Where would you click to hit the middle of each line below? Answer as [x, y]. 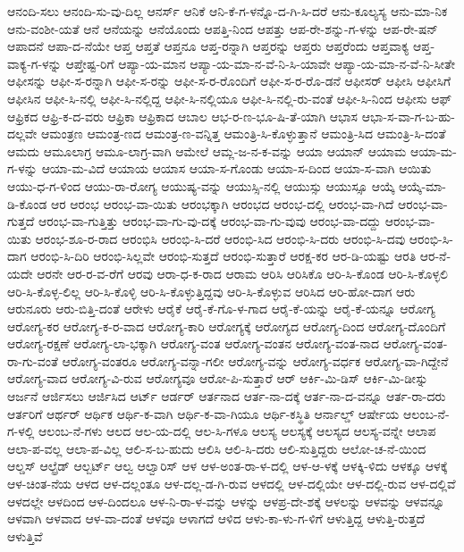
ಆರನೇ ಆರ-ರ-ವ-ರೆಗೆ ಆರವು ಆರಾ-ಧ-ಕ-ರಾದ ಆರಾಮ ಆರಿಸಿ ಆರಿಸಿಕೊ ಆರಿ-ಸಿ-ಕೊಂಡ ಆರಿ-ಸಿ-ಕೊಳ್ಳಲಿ [242, 273]
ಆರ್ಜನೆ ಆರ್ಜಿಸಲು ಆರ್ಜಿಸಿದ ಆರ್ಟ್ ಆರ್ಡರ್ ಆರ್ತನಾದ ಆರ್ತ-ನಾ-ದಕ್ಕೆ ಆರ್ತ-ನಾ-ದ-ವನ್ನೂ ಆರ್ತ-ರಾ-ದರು [227, 396]
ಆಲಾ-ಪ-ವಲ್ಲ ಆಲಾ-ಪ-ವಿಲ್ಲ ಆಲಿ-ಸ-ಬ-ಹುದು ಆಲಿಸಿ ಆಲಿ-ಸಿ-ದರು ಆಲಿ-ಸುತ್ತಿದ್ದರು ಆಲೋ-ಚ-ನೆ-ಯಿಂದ [217, 448]
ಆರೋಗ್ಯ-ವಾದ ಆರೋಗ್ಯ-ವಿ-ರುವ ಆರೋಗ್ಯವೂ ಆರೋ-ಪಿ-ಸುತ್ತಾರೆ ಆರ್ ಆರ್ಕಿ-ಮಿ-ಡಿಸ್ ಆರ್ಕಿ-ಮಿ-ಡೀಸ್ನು [218, 378]
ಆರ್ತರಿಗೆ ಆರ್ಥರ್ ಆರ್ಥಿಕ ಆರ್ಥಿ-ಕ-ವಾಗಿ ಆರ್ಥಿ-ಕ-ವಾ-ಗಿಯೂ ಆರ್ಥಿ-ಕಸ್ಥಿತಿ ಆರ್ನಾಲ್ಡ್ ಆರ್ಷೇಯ [203, 413]
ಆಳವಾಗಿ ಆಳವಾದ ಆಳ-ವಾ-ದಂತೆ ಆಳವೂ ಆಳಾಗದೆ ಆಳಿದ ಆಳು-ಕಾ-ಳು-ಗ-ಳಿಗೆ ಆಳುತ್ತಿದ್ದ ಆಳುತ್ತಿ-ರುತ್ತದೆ [216, 519]
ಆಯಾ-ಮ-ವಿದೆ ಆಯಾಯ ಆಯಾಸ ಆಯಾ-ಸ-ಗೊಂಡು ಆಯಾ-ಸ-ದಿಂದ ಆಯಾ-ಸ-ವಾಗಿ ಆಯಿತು [236, 168]
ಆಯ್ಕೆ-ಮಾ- [422, 185]
